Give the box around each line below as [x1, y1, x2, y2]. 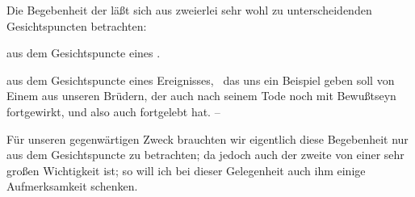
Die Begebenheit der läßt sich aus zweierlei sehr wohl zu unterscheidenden [6, 2, 372, 18]
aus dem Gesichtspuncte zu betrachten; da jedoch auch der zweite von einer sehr [6, 146, 405, 163]
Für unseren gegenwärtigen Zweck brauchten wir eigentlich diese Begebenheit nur [6, 130, 409, 147]
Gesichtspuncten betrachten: [6, 17, 147, 34]
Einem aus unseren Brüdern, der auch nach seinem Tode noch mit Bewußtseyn [6, 87, 396, 104]
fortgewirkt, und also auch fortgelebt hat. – [6, 103, 220, 119]
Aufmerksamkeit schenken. [6, 178, 138, 195]
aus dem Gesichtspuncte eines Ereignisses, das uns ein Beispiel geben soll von [6, 71, 395, 88]
